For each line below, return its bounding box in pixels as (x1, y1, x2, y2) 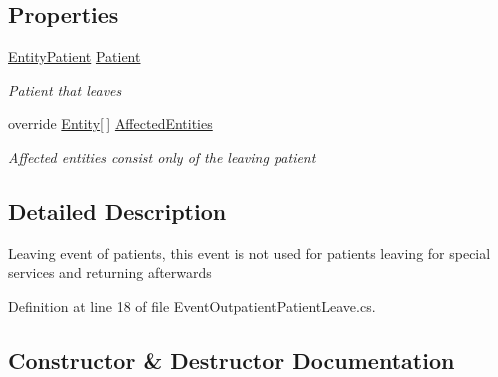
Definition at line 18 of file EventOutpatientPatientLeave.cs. (8, 295, 376, 316)
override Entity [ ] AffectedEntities (8, 113, 213, 134)
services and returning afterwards (8, 262, 212, 283)
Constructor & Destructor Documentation (8, 344, 455, 375)
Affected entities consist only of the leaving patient (8, 146, 316, 167)
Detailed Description (8, 195, 227, 226)
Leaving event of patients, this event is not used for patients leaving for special (8, 242, 491, 263)
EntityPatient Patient (8, 46, 141, 67)
